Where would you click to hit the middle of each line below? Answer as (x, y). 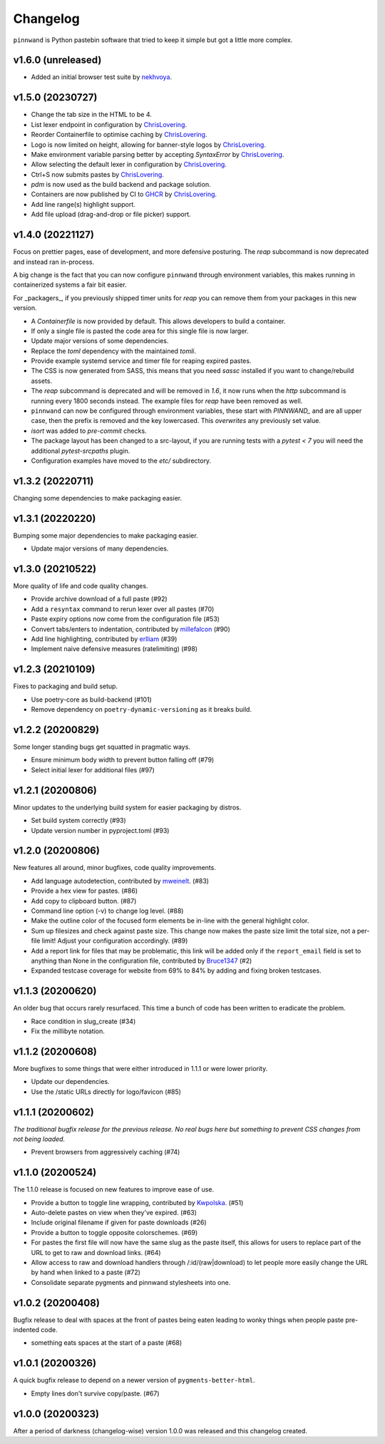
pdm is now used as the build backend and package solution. (121, 185)
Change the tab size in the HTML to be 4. (92, 115)
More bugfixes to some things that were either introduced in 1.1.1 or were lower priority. (140, 1068)
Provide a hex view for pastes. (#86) (84, 891)
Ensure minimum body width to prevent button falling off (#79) (123, 760)
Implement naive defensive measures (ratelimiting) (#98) (114, 649)
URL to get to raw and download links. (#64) (96, 1252)
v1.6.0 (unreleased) (57, 60)
